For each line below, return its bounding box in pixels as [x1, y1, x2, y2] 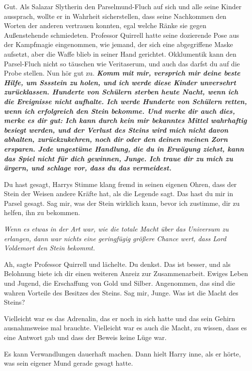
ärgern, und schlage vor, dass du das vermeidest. [4, 163, 172, 173]
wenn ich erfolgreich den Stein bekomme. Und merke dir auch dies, [4, 106, 235, 116]
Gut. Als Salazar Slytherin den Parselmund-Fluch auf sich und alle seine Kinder [4, 1, 242, 11]
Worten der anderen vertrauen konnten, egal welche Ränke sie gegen [4, 20, 206, 31]
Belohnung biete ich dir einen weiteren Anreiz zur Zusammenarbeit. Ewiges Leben [4, 268, 248, 278]
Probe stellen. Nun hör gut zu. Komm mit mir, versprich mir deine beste [4, 68, 240, 78]
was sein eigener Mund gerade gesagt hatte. [4, 358, 133, 368]
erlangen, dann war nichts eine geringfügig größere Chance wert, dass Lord [4, 233, 226, 243]
